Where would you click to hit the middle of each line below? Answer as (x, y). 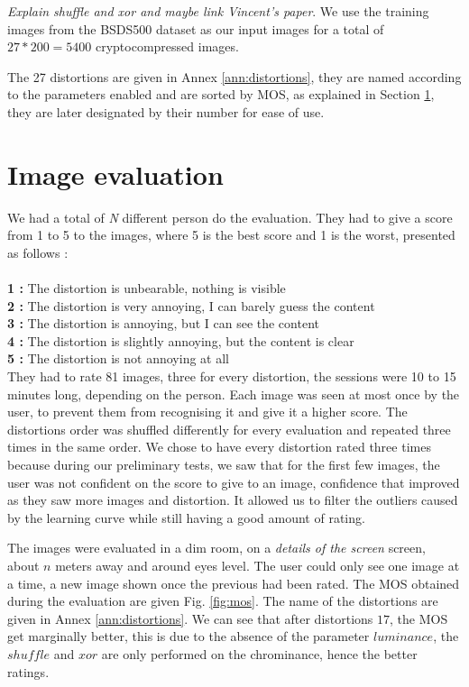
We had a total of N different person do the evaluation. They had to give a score (230, 217)
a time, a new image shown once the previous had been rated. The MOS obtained (234, 583)
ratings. (28, 671)
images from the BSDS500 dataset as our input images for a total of (196, 28)
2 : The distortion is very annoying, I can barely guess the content (191, 305)
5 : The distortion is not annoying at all (118, 358)
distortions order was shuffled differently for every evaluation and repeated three (229, 429)
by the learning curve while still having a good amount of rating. (186, 517)
